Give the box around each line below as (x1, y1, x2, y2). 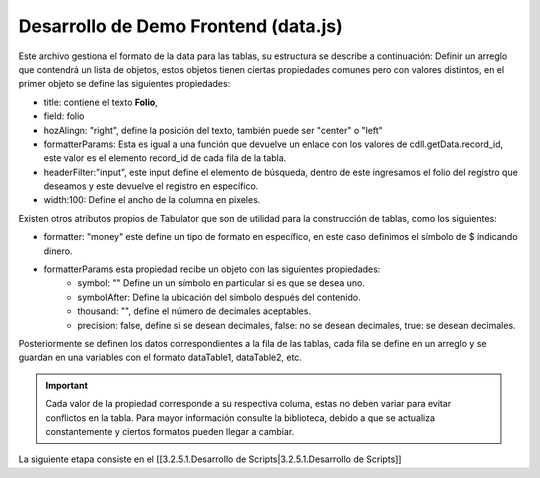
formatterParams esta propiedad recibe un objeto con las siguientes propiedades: (43, 263, 381, 275)
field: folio (43, 110, 85, 122)
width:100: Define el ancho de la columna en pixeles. (43, 194, 261, 206)
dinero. (43, 245, 73, 257)
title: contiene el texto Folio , (43, 96, 159, 108)
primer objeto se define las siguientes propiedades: (18, 78, 231, 90)
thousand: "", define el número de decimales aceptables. (77, 305, 312, 317)
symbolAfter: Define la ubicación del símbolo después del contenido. (77, 291, 361, 303)
